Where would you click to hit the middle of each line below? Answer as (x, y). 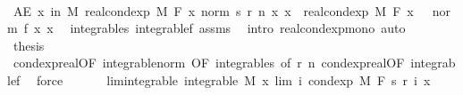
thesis (29, 45)
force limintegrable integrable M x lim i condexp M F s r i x (234, 79)
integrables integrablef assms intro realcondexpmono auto (238, 28)
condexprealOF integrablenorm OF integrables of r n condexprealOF (209, 63)
